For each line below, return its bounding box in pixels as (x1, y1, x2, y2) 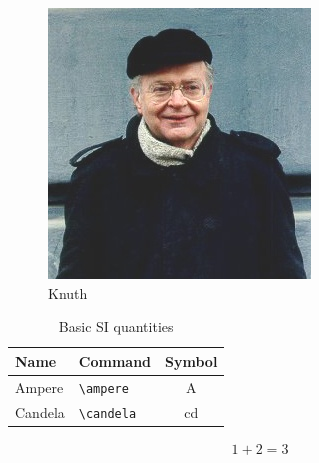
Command (78, 350, 152, 371)
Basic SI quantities (58, 316, 174, 337)
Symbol (165, 350, 218, 371)
